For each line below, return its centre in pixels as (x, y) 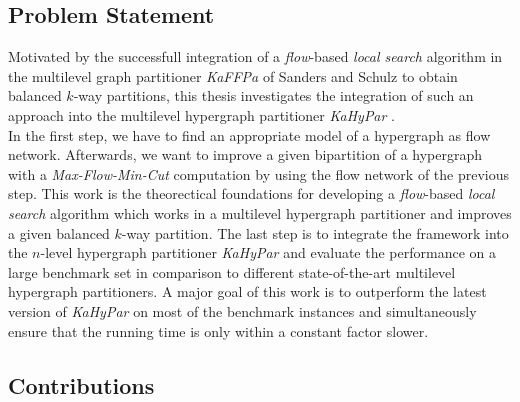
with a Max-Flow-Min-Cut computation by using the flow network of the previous (259, 173)
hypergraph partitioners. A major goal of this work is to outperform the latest (247, 291)
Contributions (81, 384)
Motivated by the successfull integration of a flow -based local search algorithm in (255, 56)
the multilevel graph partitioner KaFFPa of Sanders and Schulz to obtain (233, 75)
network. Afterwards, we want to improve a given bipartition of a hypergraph (245, 154)
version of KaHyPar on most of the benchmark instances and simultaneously (242, 310)
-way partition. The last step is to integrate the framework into (315, 232)
